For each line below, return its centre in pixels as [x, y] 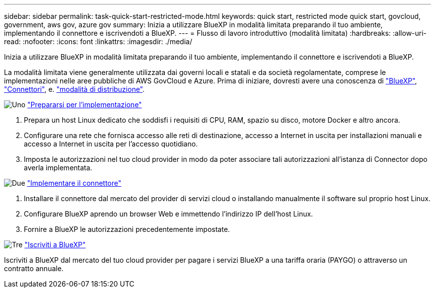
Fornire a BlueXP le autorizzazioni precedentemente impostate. [127, 229]
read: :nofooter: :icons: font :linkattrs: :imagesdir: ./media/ [98, 41]
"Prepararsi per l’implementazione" [85, 105]
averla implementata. [58, 168]
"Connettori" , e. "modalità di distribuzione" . [74, 89]
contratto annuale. [34, 268]
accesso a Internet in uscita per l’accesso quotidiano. [111, 144]
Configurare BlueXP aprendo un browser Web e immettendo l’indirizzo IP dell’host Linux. [169, 214]
